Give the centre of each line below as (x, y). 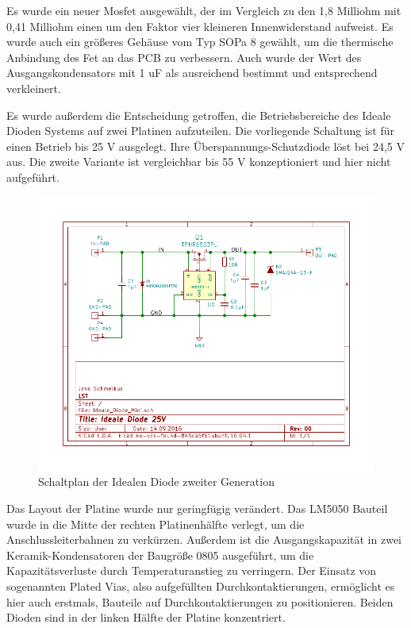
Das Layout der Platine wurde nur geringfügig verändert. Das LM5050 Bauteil (197, 509)
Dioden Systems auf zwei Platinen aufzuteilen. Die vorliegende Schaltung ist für (200, 131)
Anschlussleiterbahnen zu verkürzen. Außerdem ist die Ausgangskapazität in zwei (204, 539)
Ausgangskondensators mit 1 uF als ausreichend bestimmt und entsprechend (192, 73)
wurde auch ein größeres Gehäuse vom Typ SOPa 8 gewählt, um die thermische (200, 42)
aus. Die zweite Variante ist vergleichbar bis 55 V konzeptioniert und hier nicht (199, 162)
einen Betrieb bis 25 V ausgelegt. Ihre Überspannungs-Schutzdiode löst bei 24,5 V (205, 146)
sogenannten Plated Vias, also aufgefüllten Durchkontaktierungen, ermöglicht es (201, 586)
